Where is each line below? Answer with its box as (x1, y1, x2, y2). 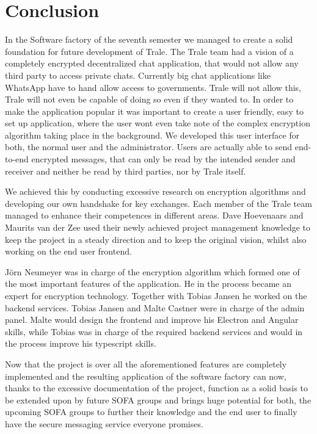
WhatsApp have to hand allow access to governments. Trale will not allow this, (5, 81, 301, 93)
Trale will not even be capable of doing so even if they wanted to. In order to (5, 93, 294, 106)
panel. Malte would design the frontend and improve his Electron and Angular (5, 313, 299, 326)
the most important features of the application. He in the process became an (5, 277, 292, 290)
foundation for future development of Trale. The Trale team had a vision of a (5, 45, 294, 57)
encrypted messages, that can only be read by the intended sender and (31, 153, 296, 165)
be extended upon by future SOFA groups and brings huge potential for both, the (5, 393, 312, 406)
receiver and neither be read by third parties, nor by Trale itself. (5, 164, 246, 177)
